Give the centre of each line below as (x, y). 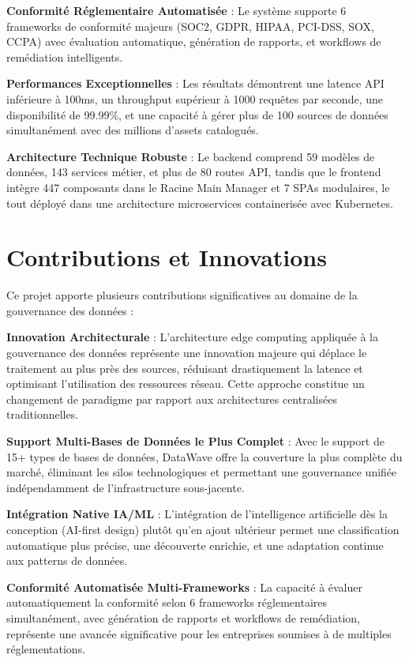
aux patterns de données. (67, 560)
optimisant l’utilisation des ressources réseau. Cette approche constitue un (186, 384)
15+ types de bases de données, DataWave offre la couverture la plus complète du (204, 456)
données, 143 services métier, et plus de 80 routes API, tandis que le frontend (194, 172)
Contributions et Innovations (167, 257)
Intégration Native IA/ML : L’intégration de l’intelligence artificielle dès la (197, 514)
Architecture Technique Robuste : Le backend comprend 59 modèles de (191, 156)
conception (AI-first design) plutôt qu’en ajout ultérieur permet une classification (203, 529)
